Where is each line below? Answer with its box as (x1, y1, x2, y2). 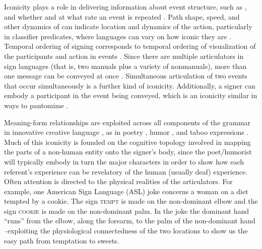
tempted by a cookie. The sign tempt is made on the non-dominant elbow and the (4, 196, 258, 206)
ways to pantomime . (4, 100, 69, 110)
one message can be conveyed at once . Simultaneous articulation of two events (4, 70, 247, 81)
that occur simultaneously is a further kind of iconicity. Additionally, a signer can (4, 80, 255, 91)
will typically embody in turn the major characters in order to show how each (4, 156, 244, 167)
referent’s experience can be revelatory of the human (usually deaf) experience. (4, 166, 247, 177)
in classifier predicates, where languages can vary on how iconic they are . (4, 31, 231, 41)
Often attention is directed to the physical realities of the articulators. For (4, 176, 233, 187)
